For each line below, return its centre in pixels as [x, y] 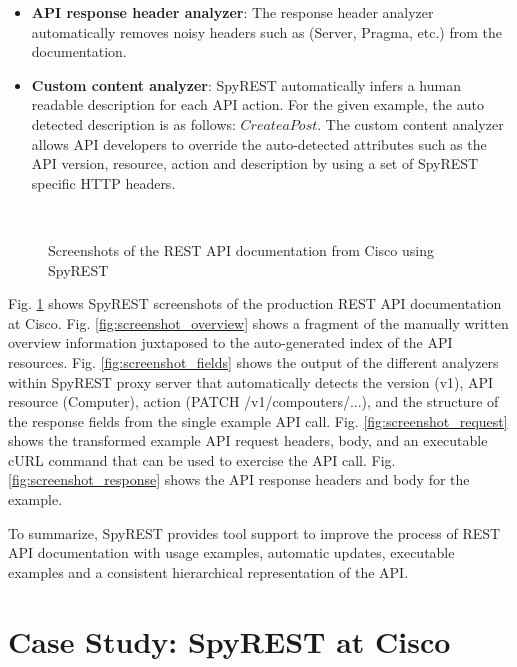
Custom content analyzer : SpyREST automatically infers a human [246, 84]
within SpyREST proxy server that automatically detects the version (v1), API [251, 381]
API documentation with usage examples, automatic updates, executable [231, 552]
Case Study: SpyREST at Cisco [229, 640]
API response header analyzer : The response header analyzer [232, 12]
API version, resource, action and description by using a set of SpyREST [255, 163]
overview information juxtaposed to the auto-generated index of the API [230, 342]
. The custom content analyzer [410, 123]
